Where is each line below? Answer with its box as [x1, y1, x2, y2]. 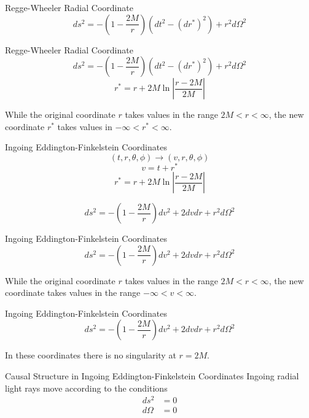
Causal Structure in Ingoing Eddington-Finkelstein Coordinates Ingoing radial [5, 370, 299, 382]
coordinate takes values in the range [5, 286, 141, 299]
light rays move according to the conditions [5, 381, 168, 394]
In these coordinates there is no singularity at [5, 349, 176, 362]
